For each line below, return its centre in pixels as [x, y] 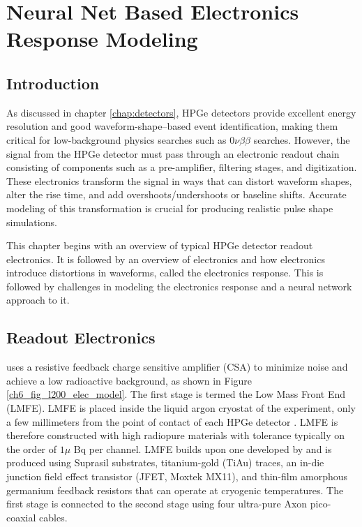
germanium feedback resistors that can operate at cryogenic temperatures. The [175, 490]
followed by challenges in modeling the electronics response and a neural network [179, 286]
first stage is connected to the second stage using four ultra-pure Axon [157, 504]
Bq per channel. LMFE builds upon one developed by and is [203, 448]
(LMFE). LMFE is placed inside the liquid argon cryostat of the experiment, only [181, 408]
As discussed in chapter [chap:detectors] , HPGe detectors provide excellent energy [181, 112]
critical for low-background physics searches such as [116, 139]
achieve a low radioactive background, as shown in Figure [129, 380]
